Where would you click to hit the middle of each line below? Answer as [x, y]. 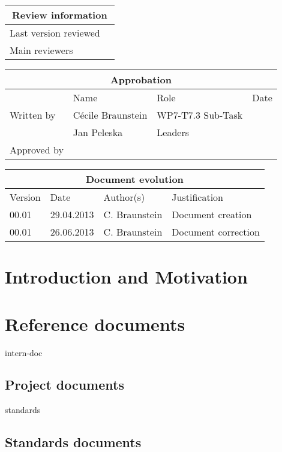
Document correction [216, 232]
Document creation [212, 214]
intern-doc [24, 352]
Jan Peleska [98, 132]
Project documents [64, 385]
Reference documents [95, 323]
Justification [197, 197]
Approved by [37, 150]
